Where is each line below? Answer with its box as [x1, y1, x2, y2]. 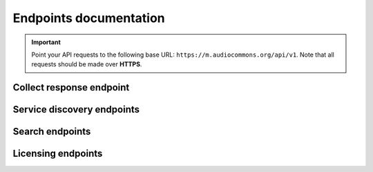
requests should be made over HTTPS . [31, 60, 142, 68]
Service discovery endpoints [12, 104, 140, 115]
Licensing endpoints [12, 148, 103, 160]
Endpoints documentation [12, 10, 165, 26]
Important [31, 38, 61, 46]
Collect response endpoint [12, 82, 130, 93]
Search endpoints [12, 126, 91, 137]
